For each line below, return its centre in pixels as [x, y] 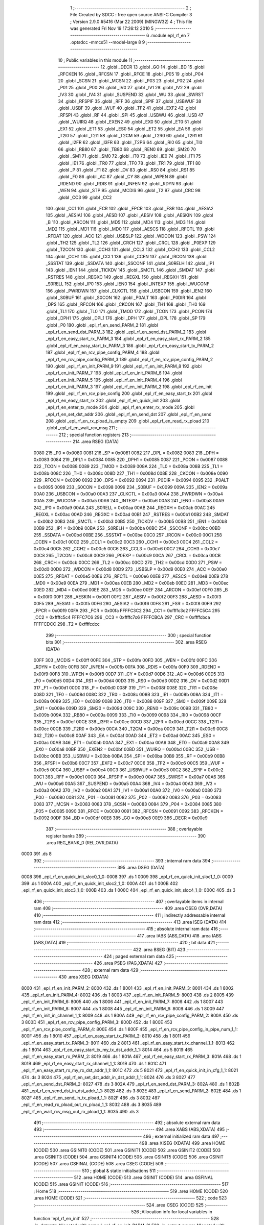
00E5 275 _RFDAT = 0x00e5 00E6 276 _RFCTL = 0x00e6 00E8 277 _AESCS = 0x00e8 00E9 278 [131, 576]
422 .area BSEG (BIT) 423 [159, 949]
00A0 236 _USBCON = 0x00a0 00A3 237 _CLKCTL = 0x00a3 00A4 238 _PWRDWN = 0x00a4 [128, 494]
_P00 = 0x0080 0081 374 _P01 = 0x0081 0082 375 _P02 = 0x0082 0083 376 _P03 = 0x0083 [127, 797]
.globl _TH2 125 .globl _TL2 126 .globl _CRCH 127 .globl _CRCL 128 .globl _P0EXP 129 [131, 243]
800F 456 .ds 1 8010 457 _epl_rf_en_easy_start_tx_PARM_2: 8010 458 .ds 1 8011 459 [106, 1036]
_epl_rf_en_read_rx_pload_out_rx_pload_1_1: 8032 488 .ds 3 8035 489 [91, 1104]
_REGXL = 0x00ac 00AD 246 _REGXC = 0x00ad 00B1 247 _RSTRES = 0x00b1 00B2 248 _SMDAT [131, 514]
